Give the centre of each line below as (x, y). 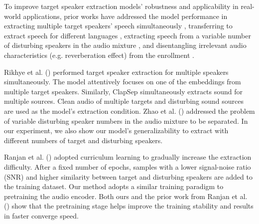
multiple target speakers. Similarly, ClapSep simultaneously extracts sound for (124, 91)
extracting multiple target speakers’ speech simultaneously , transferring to (118, 26)
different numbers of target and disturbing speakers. (83, 140)
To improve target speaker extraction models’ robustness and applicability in (121, 6)
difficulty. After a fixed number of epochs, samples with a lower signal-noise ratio (128, 166)
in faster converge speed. (41, 215)
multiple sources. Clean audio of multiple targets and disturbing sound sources (124, 101)
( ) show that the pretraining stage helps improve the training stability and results (129, 206)
